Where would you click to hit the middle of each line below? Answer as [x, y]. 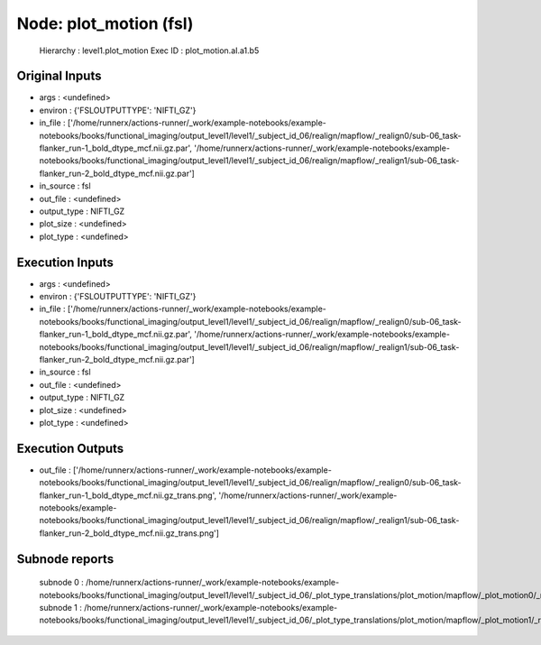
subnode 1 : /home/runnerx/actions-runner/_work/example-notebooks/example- [188, 608]
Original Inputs [59, 76]
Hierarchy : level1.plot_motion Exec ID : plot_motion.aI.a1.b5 [149, 51]
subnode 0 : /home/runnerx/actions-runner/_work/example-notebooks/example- [189, 583]
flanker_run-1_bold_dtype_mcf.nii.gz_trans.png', [128, 495]
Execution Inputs [65, 262]
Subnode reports [65, 559]
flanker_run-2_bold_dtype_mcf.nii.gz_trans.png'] [129, 533]
